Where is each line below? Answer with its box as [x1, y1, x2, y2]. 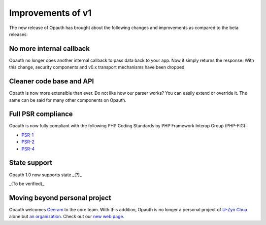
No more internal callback [9, 44, 90, 53]
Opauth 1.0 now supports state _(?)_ [9, 172, 82, 178]
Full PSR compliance [9, 110, 73, 118]
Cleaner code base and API [9, 77, 94, 86]
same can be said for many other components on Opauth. [9, 97, 127, 103]
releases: [9, 31, 28, 37]
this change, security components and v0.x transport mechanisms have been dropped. [9, 64, 186, 70]
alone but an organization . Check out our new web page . [9, 214, 125, 220]
